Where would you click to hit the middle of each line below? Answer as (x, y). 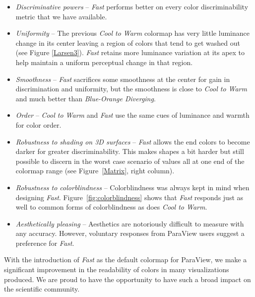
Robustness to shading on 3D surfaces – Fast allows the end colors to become (133, 141)
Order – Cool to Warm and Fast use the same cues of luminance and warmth (132, 115)
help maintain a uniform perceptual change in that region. (104, 62)
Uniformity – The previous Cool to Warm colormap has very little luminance (132, 33)
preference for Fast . (45, 243)
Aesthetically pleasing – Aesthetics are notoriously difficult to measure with (130, 223)
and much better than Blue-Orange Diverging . (86, 98)
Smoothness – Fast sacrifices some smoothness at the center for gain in (123, 79)
